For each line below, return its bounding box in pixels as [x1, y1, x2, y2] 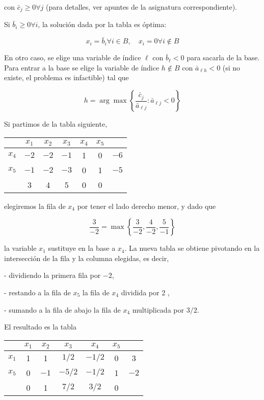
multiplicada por [132, 304, 184, 315]
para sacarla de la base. [187, 52, 260, 63]
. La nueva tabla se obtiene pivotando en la [124, 243, 260, 253]
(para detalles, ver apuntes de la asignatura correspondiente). [45, 2, 237, 12]
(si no [222, 62, 241, 73]
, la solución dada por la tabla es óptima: [38, 19, 167, 30]
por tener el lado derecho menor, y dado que [77, 200, 216, 211]
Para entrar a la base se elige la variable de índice [4, 62, 160, 73]
